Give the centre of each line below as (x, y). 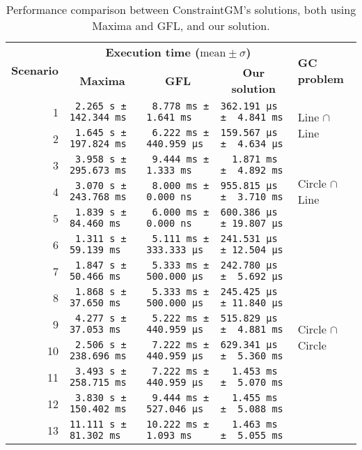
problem (321, 78)
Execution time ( (153, 52)
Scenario (35, 70)
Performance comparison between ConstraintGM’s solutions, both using (181, 9)
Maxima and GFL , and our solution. (181, 25)
